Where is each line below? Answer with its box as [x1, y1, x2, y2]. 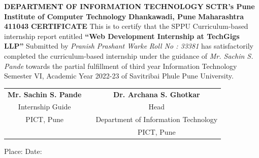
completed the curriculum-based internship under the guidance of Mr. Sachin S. [4, 50, 253, 61]
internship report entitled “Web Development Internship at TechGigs [4, 30, 240, 41]
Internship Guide [18, 101, 71, 112]
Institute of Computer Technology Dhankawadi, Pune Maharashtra [4, 11, 244, 21]
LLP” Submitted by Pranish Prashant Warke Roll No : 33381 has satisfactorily [4, 41, 253, 51]
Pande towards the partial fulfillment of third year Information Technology [4, 60, 237, 71]
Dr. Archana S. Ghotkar [113, 89, 200, 99]
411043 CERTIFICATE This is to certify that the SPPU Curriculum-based [4, 21, 248, 31]
